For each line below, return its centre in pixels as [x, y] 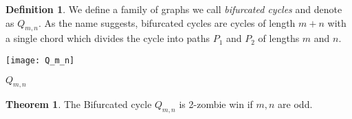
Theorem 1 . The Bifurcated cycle [79, 104]
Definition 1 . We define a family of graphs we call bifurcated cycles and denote [174, 9]
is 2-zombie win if [216, 104]
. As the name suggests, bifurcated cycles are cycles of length [167, 22]
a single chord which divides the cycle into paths [108, 38]
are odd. [295, 104]
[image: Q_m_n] [40, 60]
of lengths [279, 38]
